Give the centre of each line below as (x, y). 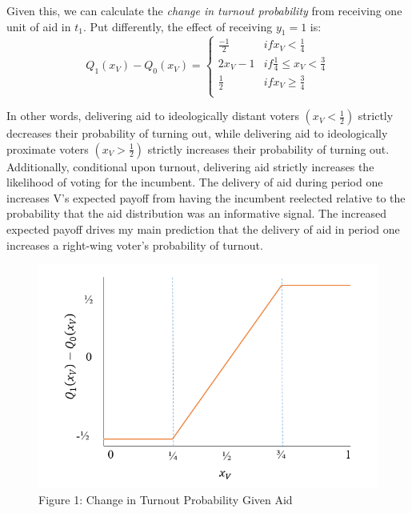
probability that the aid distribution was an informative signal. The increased (196, 213)
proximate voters (48, 148)
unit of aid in (39, 26)
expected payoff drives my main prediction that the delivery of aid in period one (203, 229)
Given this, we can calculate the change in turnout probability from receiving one (204, 10)
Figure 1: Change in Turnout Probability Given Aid (166, 499)
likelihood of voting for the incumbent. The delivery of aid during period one (195, 182)
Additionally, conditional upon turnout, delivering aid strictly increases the (190, 166)
